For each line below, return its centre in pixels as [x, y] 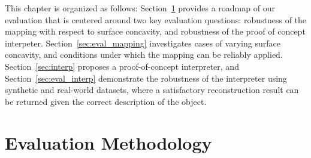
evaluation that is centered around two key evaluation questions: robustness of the [156, 19]
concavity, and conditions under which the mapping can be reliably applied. [144, 55]
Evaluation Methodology [108, 142]
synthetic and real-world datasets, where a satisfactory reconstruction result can [152, 90]
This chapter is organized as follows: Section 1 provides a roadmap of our [140, 8]
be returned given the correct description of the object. [106, 101]
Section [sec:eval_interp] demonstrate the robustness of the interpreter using [146, 78]
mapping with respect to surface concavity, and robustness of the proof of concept [155, 31]
